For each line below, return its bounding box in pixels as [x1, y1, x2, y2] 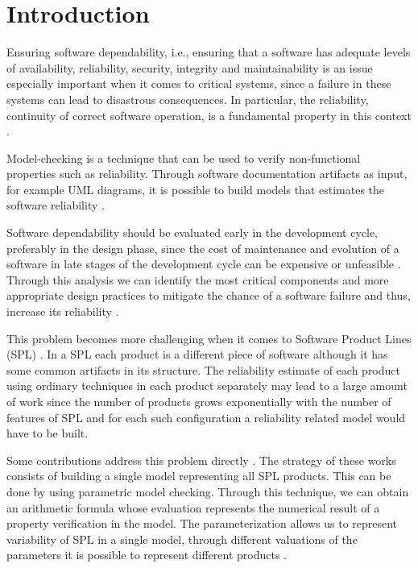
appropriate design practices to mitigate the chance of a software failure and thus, [6, 287, 411, 304]
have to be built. [6, 425, 89, 442]
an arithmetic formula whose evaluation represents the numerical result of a [6, 499, 380, 516]
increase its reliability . [6, 303, 119, 320]
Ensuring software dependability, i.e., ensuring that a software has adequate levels [6, 44, 411, 60]
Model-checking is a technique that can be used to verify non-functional [6, 149, 361, 166]
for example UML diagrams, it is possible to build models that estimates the [6, 180, 385, 197]
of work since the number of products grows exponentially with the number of [6, 393, 391, 409]
